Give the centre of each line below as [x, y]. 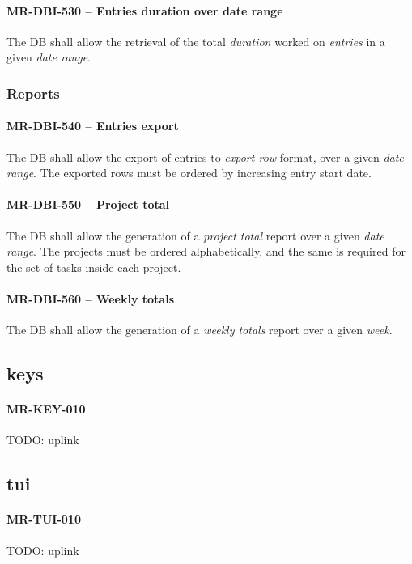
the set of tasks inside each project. [94, 267]
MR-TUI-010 [44, 519]
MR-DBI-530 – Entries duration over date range [145, 10]
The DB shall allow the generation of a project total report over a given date [195, 235]
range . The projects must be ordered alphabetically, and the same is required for [206, 251]
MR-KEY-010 [46, 409]
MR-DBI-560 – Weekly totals [91, 298]
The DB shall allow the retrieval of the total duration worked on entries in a [196, 41]
